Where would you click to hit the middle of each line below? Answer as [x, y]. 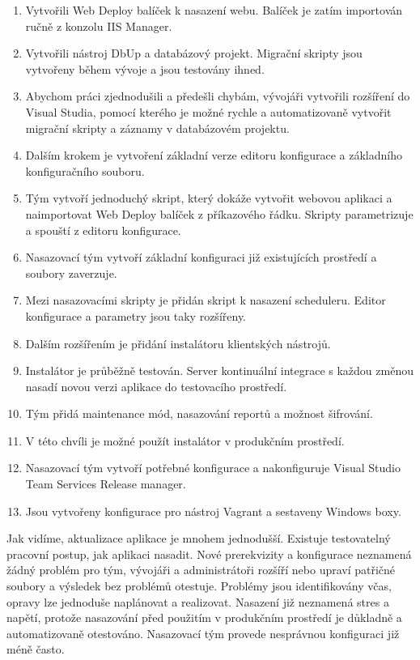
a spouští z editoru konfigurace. [103, 230]
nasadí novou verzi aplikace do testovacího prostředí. [156, 386]
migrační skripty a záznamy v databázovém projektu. [157, 128]
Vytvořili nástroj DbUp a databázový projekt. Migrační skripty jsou [194, 53]
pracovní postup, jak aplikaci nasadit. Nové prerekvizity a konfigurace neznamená [209, 554]
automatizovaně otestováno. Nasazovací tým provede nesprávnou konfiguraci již [203, 633]
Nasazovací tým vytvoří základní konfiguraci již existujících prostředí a [201, 257]
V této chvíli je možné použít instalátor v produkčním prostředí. [185, 440]
